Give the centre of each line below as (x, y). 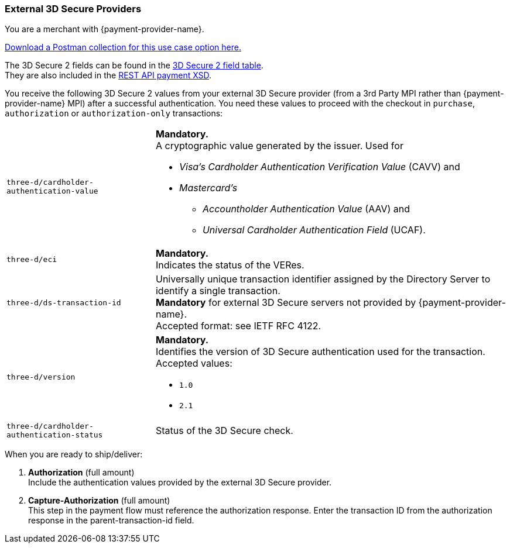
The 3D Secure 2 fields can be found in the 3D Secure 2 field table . (134, 66)
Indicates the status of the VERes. (230, 265)
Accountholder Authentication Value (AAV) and (306, 209)
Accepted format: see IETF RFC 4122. (238, 326)
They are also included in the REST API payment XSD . (108, 75)
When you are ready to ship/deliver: (74, 454)
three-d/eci (32, 259)
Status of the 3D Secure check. (224, 431)
